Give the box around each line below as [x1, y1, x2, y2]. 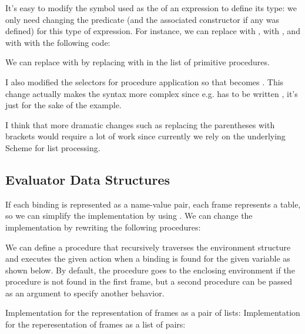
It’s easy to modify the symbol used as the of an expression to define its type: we [5, 2, 297, 14]
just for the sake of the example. [5, 99, 122, 111]
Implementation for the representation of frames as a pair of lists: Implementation [5, 306, 300, 319]
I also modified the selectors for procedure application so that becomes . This [5, 75, 284, 88]
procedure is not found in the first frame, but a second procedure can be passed [5, 275, 292, 288]
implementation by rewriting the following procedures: [5, 221, 201, 233]
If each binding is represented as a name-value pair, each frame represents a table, [5, 198, 301, 210]
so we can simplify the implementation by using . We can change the [5, 209, 253, 222]
